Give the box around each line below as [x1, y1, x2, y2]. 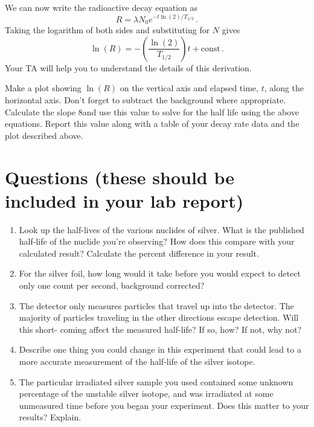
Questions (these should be [5, 164, 234, 189]
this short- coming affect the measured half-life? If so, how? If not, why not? [19, 323, 302, 335]
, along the [264, 82, 304, 94]
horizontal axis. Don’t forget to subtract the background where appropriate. [5, 93, 286, 106]
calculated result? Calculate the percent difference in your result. [19, 246, 259, 259]
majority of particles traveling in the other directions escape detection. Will [19, 311, 299, 324]
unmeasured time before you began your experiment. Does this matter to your [19, 399, 309, 411]
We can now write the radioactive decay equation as [5, 1, 198, 13]
